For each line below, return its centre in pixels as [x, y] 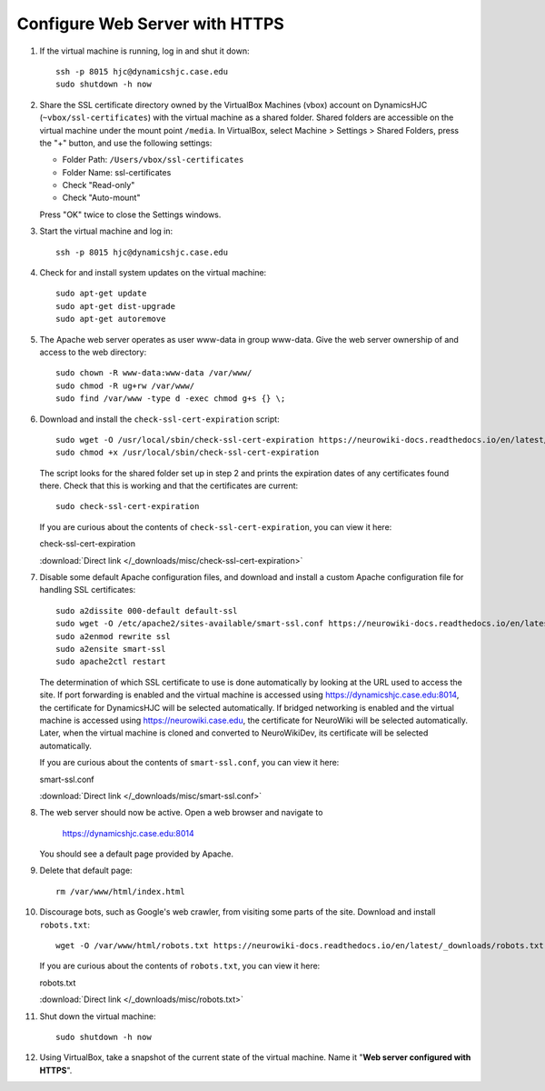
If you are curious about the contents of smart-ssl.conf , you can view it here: [189, 763]
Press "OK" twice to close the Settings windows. [130, 215]
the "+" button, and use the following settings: [126, 143]
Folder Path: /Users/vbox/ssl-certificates [153, 160]
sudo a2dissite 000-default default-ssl [147, 611]
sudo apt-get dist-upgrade [116, 306]
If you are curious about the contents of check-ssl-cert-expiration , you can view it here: [216, 526]
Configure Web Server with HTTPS [151, 24]
